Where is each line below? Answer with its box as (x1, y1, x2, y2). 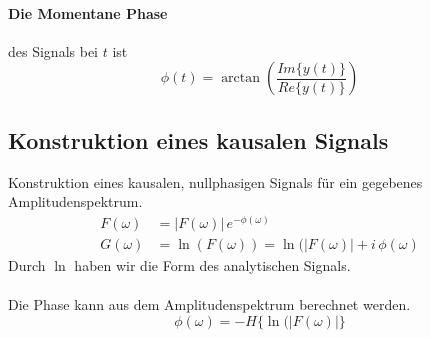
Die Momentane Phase (8, 2, 168, 23)
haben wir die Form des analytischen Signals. (74, 254, 351, 275)
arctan (221, 71, 261, 86)
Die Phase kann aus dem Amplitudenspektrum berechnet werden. (8, 294, 411, 315)
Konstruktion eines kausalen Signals (8, 124, 389, 155)
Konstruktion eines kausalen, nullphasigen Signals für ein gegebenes (8, 171, 423, 192)
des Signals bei (8, 40, 98, 61)
